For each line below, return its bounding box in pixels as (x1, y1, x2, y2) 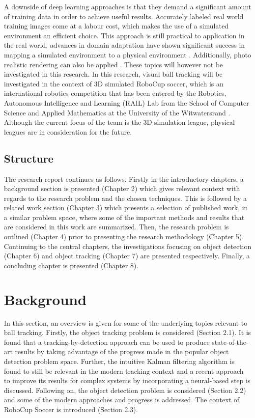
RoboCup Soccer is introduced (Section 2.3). (4, 404, 138, 414)
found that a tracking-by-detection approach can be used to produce (4, 336, 210, 347)
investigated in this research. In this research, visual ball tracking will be (4, 69, 223, 79)
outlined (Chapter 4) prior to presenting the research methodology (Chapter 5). (4, 231, 244, 242)
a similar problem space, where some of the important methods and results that (4, 212, 245, 222)
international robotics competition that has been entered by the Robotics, (4, 88, 227, 98)
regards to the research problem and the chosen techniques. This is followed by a (4, 193, 247, 203)
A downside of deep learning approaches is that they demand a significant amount (4, 1, 252, 11)
